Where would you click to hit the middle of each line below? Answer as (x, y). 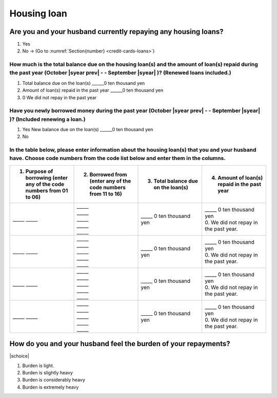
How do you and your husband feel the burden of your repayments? (120, 344)
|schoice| (19, 356)
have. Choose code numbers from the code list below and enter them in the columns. (117, 158)
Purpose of (39, 171)
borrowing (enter (46, 177)
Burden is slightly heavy (47, 372)
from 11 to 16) (106, 194)
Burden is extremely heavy (51, 387)
